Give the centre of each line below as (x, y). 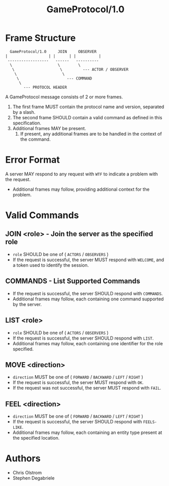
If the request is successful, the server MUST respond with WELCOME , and (88, 260)
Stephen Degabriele (34, 478)
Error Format (33, 160)
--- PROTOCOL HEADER (45, 87)
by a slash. (24, 112)
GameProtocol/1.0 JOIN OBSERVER (53, 52)
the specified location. (36, 438)
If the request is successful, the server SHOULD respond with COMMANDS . (88, 293)
